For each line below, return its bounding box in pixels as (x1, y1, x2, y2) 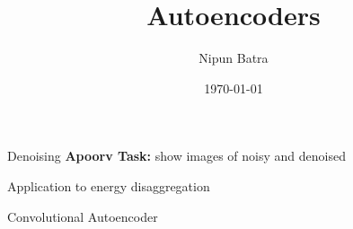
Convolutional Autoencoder (7, 207, 158, 225)
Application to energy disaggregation (7, 176, 210, 195)
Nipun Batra (199, 48, 269, 67)
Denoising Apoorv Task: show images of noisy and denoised (7, 146, 346, 165)
